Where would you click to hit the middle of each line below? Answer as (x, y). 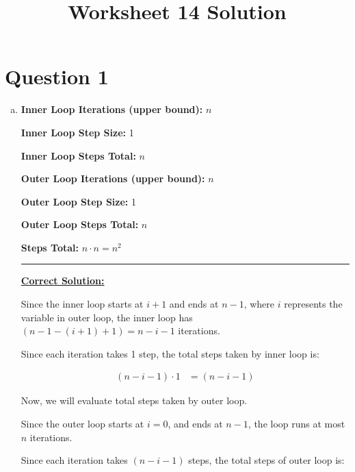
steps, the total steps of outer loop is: (266, 460)
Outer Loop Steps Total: (80, 224)
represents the (313, 304)
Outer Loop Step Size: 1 (78, 201)
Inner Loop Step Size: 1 (77, 132)
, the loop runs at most (297, 424)
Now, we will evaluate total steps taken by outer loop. (134, 400)
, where (259, 304)
